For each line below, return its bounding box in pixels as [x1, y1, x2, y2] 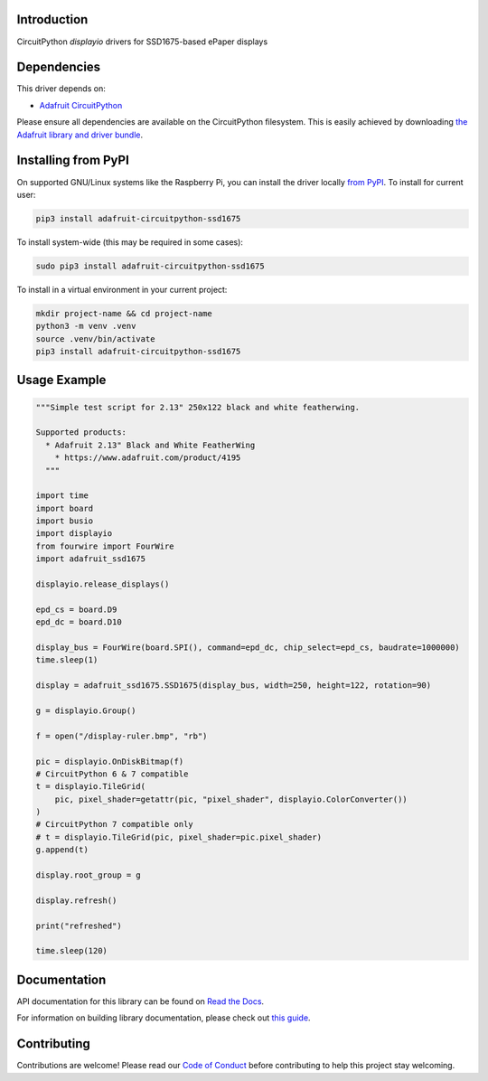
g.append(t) [35, 845, 89, 855]
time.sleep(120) [35, 945, 108, 956]
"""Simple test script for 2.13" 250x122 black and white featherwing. [35, 402, 361, 412]
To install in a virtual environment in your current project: [16, 284, 228, 295]
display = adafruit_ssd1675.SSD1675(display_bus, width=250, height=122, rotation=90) [35, 681, 432, 691]
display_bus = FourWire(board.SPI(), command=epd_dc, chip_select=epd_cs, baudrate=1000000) [35, 643, 460, 653]
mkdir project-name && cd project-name [35, 308, 212, 318]
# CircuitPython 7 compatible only [35, 819, 193, 830]
